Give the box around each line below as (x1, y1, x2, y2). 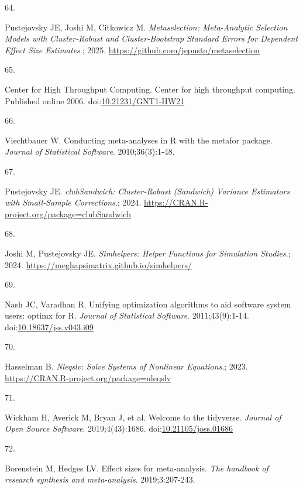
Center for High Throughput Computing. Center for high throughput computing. (5, 83, 295, 95)
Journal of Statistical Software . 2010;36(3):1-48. (5, 145, 175, 158)
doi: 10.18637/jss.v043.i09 (5, 320, 94, 333)
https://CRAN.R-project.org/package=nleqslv (5, 371, 171, 384)
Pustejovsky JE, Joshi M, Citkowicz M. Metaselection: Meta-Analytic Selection (5, 20, 288, 33)
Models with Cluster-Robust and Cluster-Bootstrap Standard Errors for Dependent (5, 32, 298, 45)
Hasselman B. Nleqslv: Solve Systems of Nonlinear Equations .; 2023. (5, 360, 248, 372)
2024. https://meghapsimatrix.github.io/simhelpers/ (5, 258, 192, 271)
